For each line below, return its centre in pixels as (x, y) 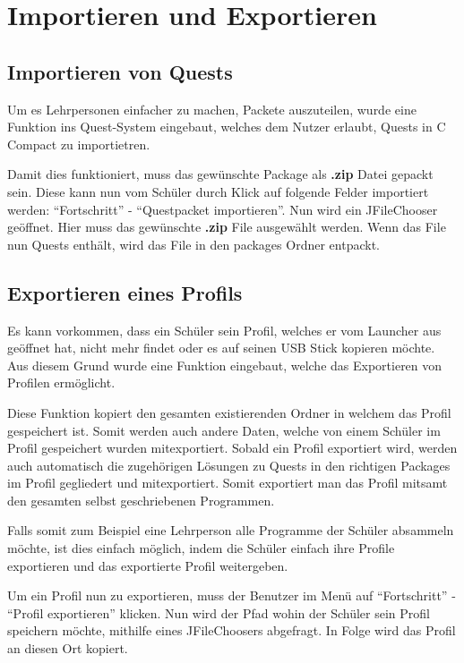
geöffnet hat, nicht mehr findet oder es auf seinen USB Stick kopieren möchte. (221, 348)
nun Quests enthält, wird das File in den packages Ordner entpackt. (193, 244)
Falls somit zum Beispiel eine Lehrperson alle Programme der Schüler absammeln (231, 530)
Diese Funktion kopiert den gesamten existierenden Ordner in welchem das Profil (229, 412)
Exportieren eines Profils (125, 292)
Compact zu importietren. (79, 144)
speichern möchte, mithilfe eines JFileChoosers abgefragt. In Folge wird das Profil (232, 630)
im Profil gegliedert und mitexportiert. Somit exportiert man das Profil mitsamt (228, 483)
